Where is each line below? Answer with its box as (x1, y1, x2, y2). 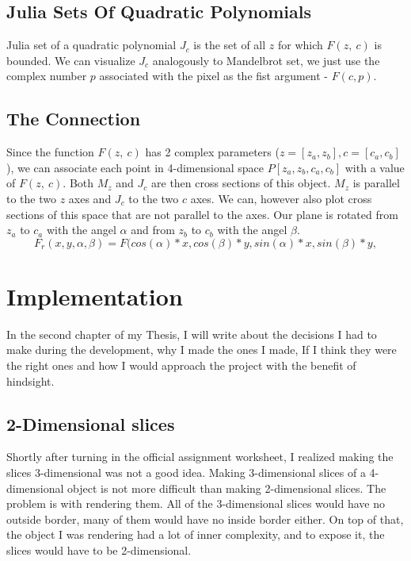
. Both (63, 175, 94, 191)
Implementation (6, 279, 183, 312)
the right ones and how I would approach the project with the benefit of (6, 357, 356, 374)
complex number (6, 67, 87, 84)
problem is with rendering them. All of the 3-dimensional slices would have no (6, 495, 385, 512)
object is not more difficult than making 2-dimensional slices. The (67, 479, 386, 496)
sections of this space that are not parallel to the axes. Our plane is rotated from (6, 206, 398, 222)
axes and (68, 190, 112, 206)
